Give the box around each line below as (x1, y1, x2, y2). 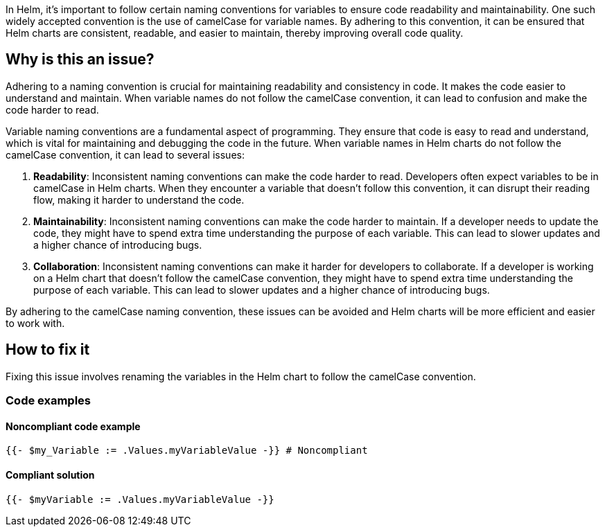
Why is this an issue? (6, 51, 155, 69)
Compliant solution (6, 468, 95, 481)
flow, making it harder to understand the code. (33, 193, 245, 206)
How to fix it (6, 341, 90, 359)
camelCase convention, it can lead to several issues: (6, 148, 245, 161)
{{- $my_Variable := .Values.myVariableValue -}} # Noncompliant (6, 445, 368, 456)
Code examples (6, 393, 91, 408)
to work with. (6, 317, 65, 329)
